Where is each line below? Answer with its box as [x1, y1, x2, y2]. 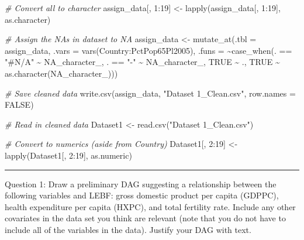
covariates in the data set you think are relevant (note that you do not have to [5, 212, 286, 224]
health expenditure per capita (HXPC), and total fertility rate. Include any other [5, 200, 296, 212]
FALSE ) [5, 98, 34, 111]
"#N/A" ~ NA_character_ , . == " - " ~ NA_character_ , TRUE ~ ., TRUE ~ [5, 56, 280, 68]
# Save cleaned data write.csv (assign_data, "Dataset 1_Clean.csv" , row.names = [5, 87, 296, 99]
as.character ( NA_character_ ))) [5, 67, 118, 79]
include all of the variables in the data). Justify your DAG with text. [5, 223, 251, 235]
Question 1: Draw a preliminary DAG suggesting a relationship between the [5, 177, 277, 190]
